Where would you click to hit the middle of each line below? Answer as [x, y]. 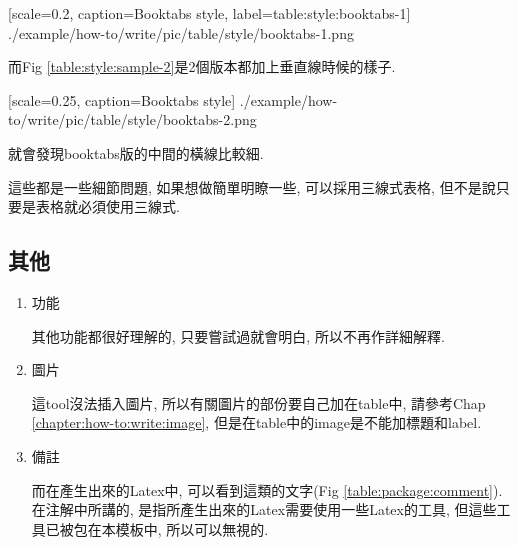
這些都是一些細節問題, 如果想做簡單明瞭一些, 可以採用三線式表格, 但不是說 [252, 186]
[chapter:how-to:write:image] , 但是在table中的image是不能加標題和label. [256, 422]
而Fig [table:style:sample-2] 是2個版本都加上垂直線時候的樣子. [202, 66]
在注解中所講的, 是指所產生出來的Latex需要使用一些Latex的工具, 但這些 [264, 509]
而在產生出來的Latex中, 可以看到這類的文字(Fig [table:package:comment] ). [267, 489]
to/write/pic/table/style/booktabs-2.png [132, 119]
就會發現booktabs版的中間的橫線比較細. [136, 152]
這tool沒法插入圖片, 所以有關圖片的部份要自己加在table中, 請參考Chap [258, 402]
